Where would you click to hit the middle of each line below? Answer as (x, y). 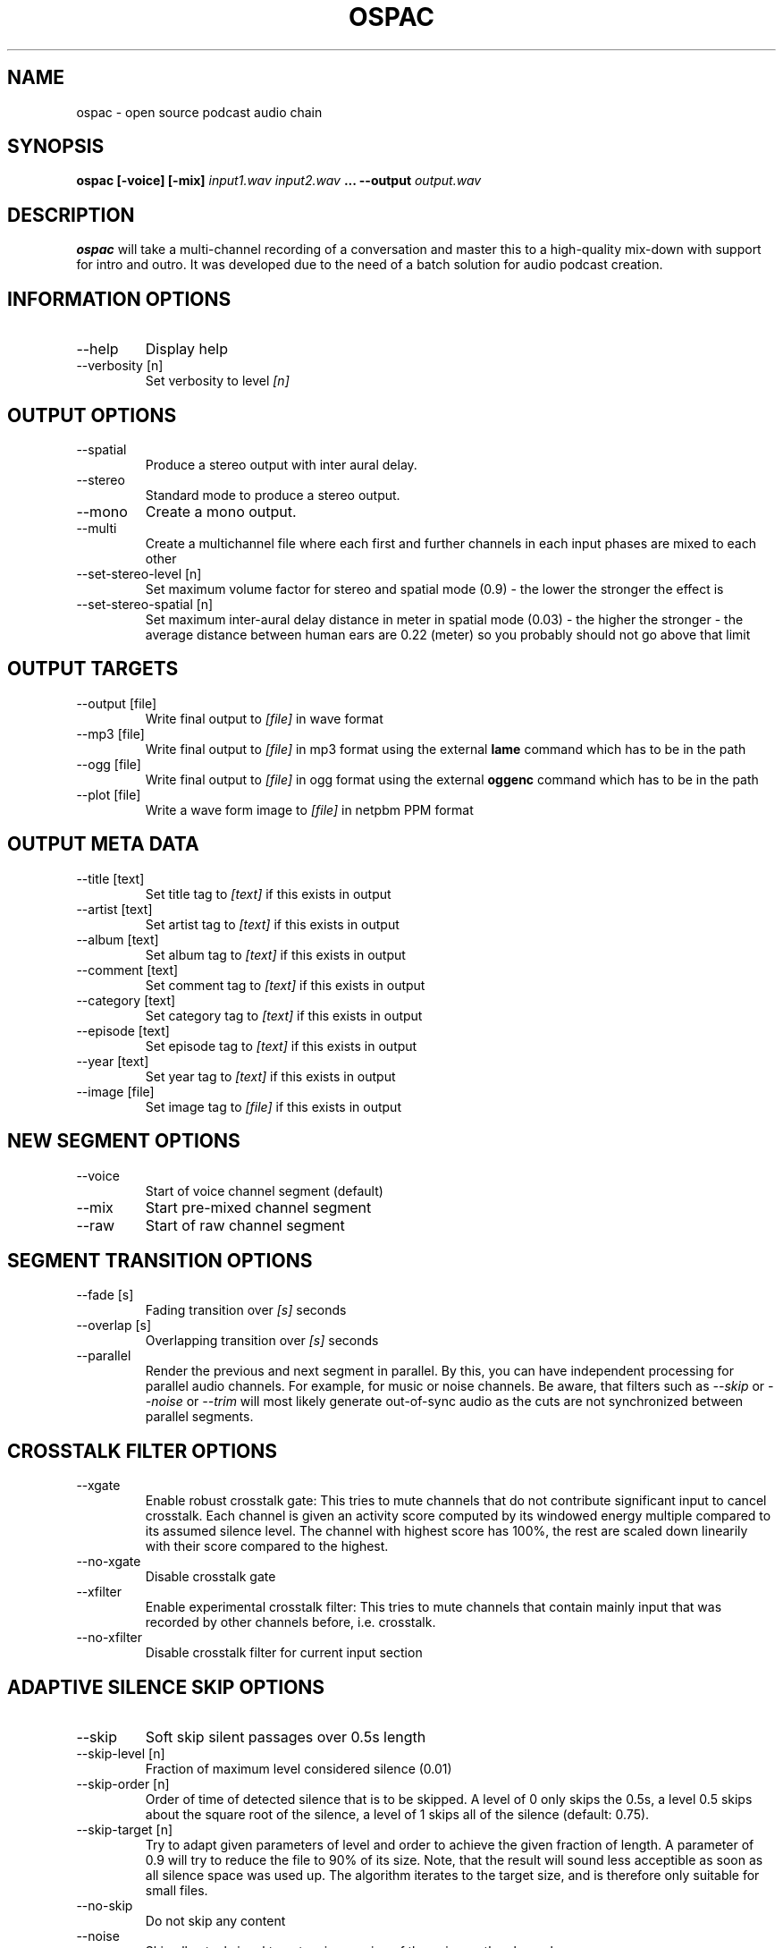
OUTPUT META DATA (103, 844)
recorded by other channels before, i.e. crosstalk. (290, 1622)
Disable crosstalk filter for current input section (284, 1653)
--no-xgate (109, 1562)
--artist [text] (114, 909)
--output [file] (117, 703)
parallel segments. (199, 1417)
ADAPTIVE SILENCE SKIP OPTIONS (166, 1687)
